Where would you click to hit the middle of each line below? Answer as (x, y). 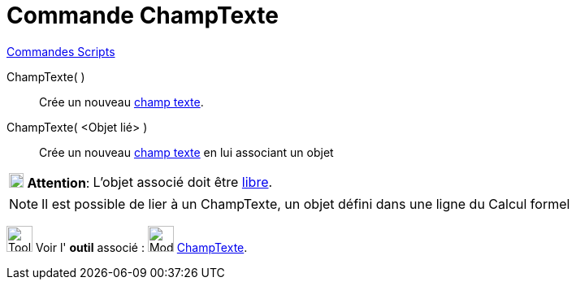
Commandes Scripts (61, 51)
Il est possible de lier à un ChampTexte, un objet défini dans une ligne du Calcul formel (306, 204)
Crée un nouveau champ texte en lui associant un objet (186, 152)
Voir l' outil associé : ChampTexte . (141, 247)
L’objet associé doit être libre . (183, 182)
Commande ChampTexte (143, 15)
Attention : (58, 182)
